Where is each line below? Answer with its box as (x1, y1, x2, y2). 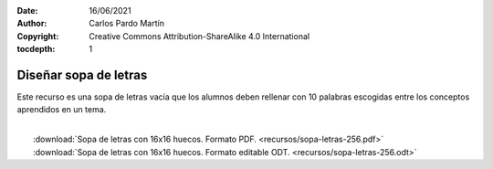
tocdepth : (16, 44, 56, 55)
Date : (16, 5, 38, 16)
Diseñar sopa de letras (16, 67, 148, 82)
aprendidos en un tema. (16, 104, 107, 115)
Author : (16, 18, 47, 29)
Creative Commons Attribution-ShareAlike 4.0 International (89, 30, 310, 41)
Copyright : (16, 30, 59, 41)
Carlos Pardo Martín (89, 18, 164, 29)
